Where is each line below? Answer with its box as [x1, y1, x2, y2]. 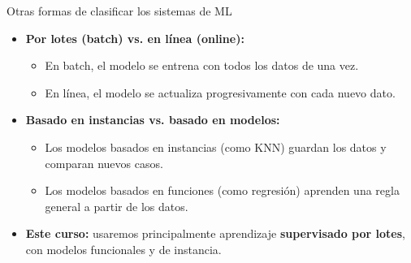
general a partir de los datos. [45, 197, 188, 214]
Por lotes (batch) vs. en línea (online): [25, 29, 244, 46]
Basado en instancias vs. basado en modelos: [25, 111, 280, 128]
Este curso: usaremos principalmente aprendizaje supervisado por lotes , [25, 225, 405, 242]
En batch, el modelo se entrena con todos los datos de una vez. [45, 57, 359, 74]
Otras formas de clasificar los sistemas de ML [6, 2, 232, 19]
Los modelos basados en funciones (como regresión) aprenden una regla [45, 182, 400, 199]
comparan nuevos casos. [45, 154, 163, 171]
